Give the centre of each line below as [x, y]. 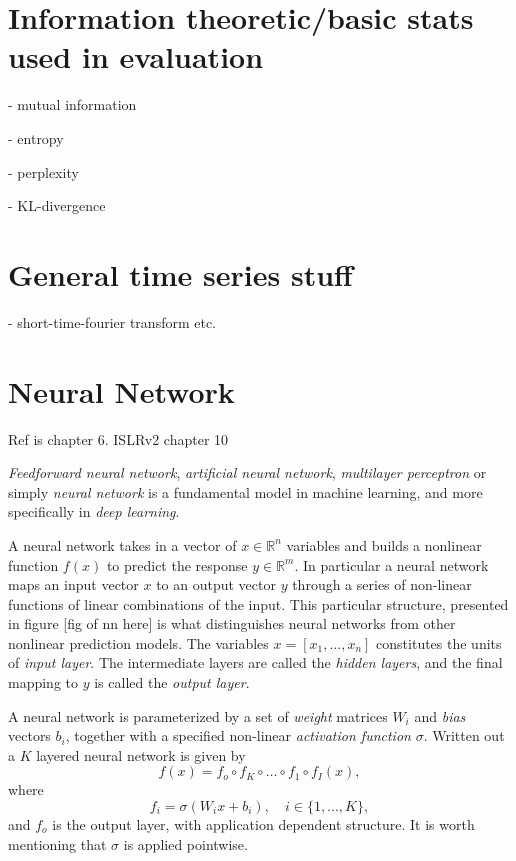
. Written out [464, 735]
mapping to [43, 682]
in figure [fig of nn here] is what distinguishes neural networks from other [232, 623]
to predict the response [177, 564]
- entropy [36, 137]
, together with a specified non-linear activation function [238, 735]
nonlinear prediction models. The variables [138, 642]
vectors [29, 735]
